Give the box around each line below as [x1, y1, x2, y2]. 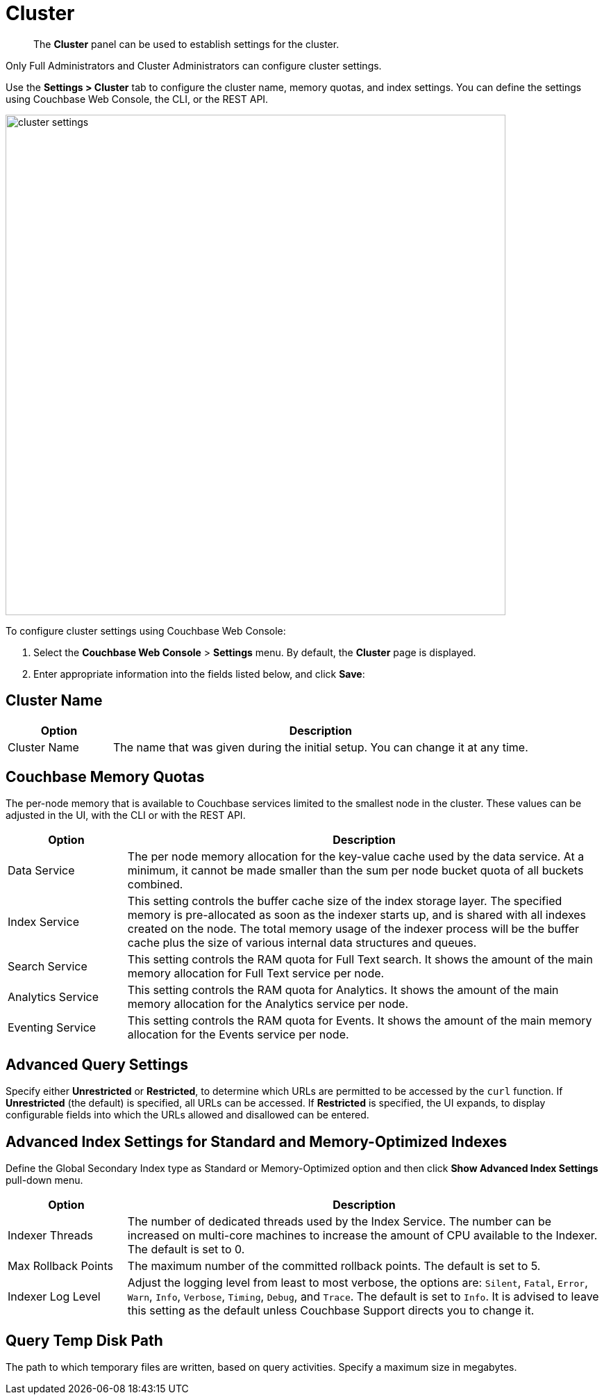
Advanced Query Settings [6, 1055, 188, 1073]
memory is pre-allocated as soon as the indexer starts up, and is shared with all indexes [127, 908, 587, 922]
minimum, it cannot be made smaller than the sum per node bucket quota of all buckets [127, 863, 584, 878]
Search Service [8, 959, 87, 974]
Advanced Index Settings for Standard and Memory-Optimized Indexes [6, 1132, 507, 1150]
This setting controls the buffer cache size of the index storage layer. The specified [127, 894, 562, 909]
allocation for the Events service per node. [127, 1027, 349, 1042]
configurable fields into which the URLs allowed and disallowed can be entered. [6, 1109, 369, 1121]
